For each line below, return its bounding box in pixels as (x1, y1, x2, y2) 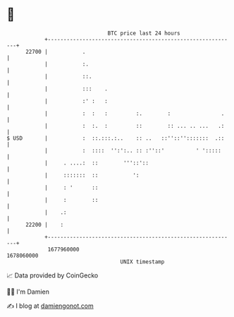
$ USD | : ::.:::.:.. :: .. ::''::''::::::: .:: (6, 134, 225, 142)
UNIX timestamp (120, 258, 165, 265)
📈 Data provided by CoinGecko (6, 271, 99, 280)
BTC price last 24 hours (107, 30, 180, 37)
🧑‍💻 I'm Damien (6, 287, 50, 296)
